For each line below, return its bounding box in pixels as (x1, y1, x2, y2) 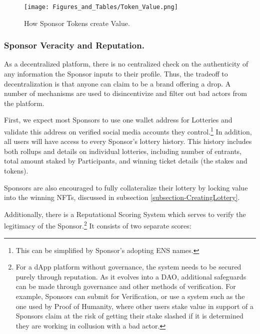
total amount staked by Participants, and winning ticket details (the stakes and (4, 155, 247, 166)
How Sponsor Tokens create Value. (24, 17, 130, 28)
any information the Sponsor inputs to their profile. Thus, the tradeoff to (4, 68, 228, 79)
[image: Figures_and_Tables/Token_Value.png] (24, 3, 178, 10)
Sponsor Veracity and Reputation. (4, 39, 144, 51)
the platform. (4, 97, 44, 108)
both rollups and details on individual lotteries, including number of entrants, (4, 145, 242, 156)
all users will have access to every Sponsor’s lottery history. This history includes (4, 136, 252, 146)
